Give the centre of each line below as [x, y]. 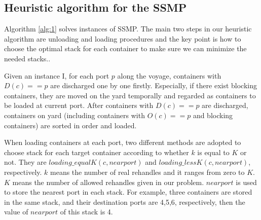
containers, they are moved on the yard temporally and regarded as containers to [130, 95]
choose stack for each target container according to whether [97, 152]
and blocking [213, 115]
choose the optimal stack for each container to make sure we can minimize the [125, 48]
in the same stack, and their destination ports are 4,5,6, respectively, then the [125, 201]
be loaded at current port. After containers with [79, 105]
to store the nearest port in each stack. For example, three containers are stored [128, 192]
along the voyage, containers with [169, 75]
